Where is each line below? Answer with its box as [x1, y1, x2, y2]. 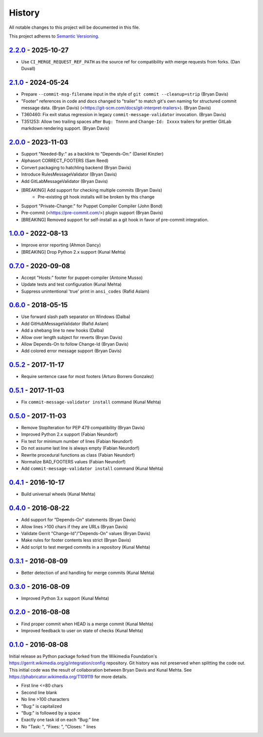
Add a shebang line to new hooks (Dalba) [21, 327, 104, 334]
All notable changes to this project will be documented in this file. [9, 24, 140, 30]
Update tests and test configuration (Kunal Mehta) [21, 281, 122, 287]
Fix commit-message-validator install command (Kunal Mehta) [21, 399, 161, 405]
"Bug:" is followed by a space [21, 710, 80, 716]
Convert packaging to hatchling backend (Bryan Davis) [21, 164, 131, 170]
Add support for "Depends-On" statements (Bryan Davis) [21, 517, 136, 523]
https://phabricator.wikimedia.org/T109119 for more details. [9, 674, 128, 679]
